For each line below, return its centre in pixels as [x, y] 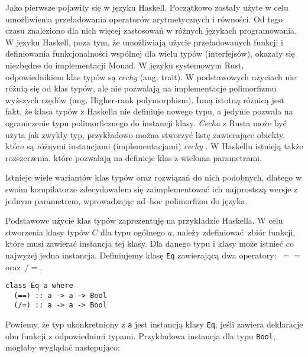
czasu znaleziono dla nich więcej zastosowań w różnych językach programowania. [151, 30]
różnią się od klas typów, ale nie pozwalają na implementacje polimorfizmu [141, 88]
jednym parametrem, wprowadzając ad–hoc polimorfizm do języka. [127, 200]
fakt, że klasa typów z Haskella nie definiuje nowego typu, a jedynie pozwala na [149, 111]
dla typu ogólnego [133, 232]
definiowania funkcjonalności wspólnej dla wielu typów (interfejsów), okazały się [150, 53]
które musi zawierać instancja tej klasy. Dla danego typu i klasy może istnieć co [150, 243]
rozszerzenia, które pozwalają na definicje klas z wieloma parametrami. [134, 157]
